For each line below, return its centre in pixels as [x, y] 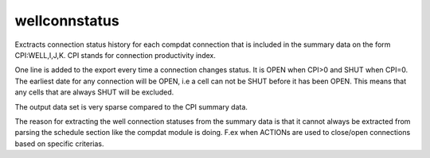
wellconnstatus [67, 21]
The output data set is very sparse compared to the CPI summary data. [131, 106]
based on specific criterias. [59, 144]
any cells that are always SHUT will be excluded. [94, 92]
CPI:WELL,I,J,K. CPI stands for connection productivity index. [115, 55]
